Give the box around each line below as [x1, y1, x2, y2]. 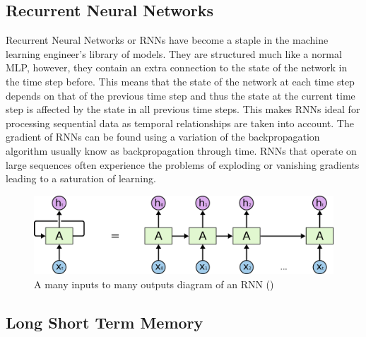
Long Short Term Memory [6, 311, 203, 333]
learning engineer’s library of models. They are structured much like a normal [6, 46, 342, 61]
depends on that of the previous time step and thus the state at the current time [6, 88, 355, 102]
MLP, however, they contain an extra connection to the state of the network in [6, 60, 348, 75]
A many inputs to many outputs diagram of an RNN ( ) [34, 276, 274, 291]
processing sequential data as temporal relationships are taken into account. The [6, 115, 354, 130]
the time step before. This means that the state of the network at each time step [6, 73, 355, 88]
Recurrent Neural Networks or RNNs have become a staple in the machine [6, 32, 329, 47]
